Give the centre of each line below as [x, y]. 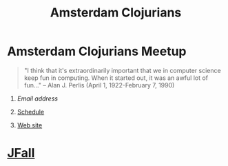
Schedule [31, 112]
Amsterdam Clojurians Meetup [97, 51]
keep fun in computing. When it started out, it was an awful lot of [116, 78]
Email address [38, 98]
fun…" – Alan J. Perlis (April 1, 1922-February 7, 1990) [99, 85]
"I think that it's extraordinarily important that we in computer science [123, 70]
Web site [30, 125]
